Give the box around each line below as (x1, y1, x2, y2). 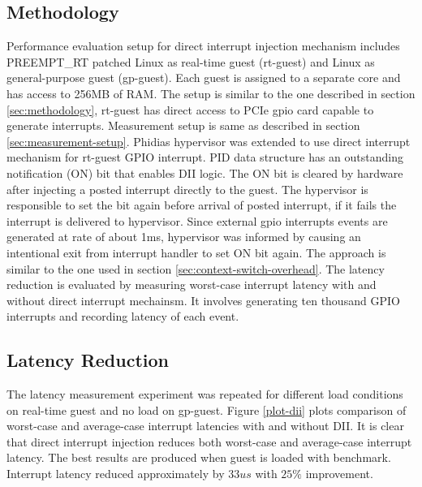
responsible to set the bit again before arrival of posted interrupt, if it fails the (6, 196, 397, 213)
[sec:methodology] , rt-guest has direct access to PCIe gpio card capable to (6, 101, 374, 118)
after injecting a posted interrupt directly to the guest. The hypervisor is (6, 180, 368, 197)
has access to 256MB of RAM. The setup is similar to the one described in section (6, 84, 416, 101)
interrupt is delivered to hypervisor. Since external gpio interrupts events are (6, 212, 388, 229)
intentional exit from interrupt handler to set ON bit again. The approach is (6, 243, 386, 261)
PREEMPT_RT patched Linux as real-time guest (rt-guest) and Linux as (6, 53, 375, 70)
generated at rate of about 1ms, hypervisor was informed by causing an (6, 228, 361, 245)
